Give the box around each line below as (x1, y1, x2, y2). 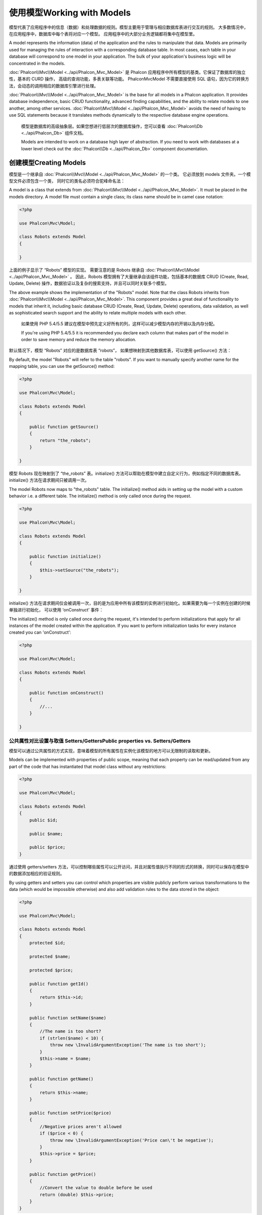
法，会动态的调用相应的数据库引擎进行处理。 (9, 83, 98, 88)
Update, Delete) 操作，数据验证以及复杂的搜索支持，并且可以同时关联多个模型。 (9, 280, 169, 286)
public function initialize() (29, 554, 101, 559)
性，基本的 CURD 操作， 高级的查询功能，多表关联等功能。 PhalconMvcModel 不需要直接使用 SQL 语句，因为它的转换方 (9, 76, 249, 82)
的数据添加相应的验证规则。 (9, 870, 65, 877)
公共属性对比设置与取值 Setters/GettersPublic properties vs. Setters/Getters (9, 738, 191, 745)
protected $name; (29, 954, 71, 959)
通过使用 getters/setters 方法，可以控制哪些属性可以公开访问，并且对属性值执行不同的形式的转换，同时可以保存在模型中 (9, 864, 249, 869)
